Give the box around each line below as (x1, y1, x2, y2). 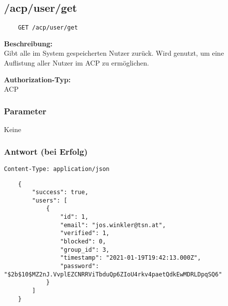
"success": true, (32, 189, 88, 196)
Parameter (4, 104, 47, 117)
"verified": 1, (60, 230, 110, 237)
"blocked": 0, (60, 238, 106, 245)
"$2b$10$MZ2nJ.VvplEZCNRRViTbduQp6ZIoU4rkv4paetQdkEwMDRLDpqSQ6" (4, 271, 222, 278)
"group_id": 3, (60, 246, 110, 253)
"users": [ (32, 197, 67, 204)
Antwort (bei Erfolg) (4, 145, 88, 157)
